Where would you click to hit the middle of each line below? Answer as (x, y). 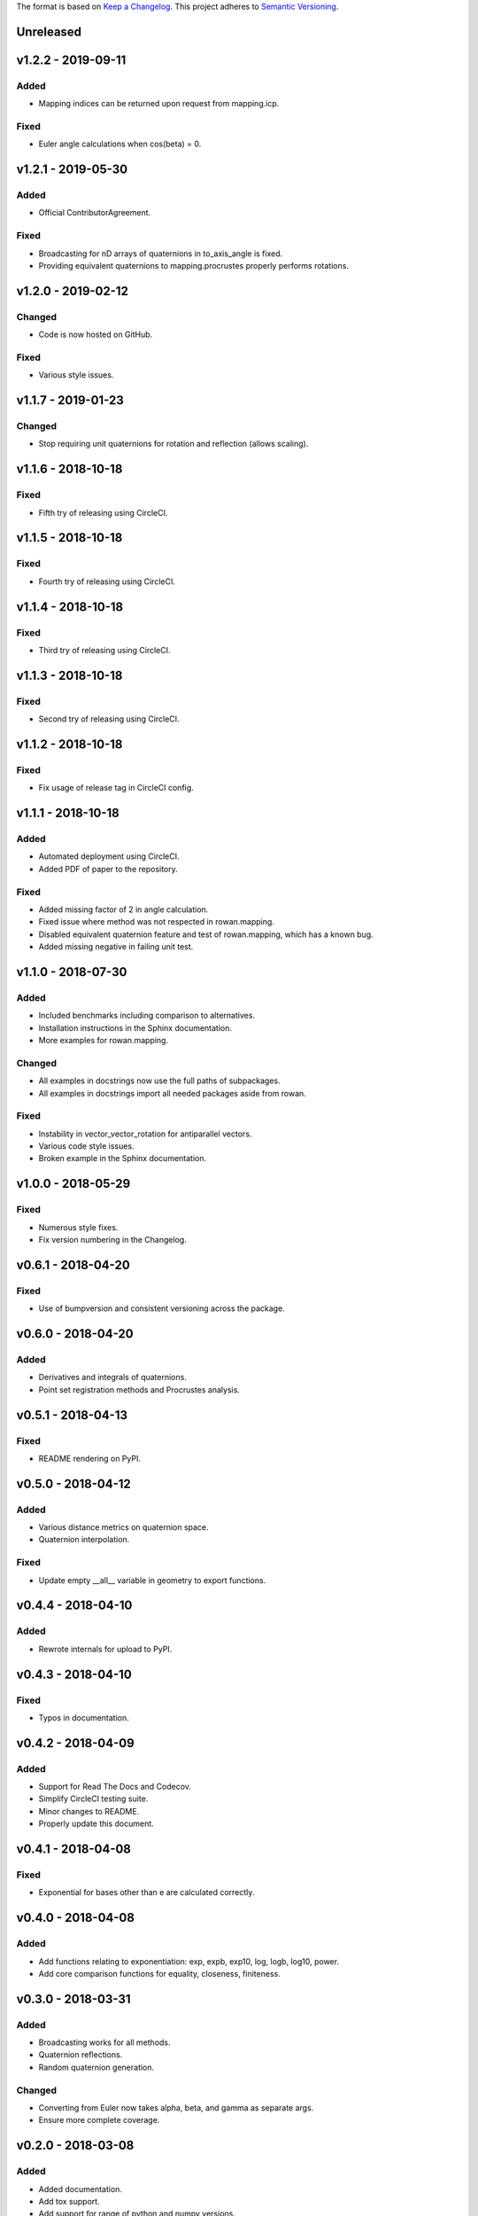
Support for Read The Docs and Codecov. (115, 1787)
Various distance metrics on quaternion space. (123, 1527)
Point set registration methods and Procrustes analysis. (139, 1389)
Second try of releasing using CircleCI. (109, 719)
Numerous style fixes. (78, 1227)
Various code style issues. (86, 1146)
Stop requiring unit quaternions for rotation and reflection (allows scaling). (173, 444)
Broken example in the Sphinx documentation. (123, 1159)
